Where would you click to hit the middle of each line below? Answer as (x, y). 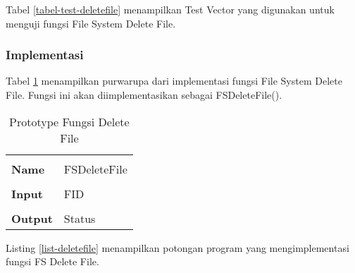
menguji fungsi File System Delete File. (91, 23)
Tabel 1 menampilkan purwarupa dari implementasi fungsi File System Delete (174, 81)
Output (32, 218)
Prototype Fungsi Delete (69, 121)
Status (80, 218)
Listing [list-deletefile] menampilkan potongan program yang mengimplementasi (177, 247)
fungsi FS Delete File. (52, 261)
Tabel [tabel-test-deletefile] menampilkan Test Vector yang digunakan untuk (170, 9)
